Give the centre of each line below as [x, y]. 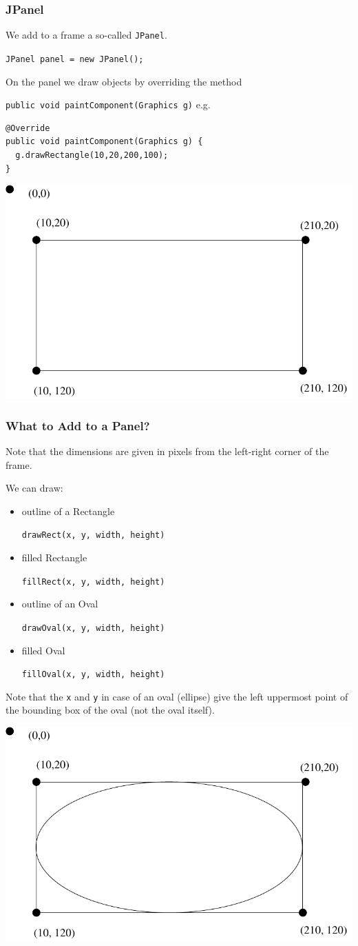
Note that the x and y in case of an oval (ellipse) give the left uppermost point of [177, 696]
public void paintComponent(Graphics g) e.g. [108, 104]
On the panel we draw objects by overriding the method [124, 81]
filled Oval [43, 650]
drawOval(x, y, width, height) [93, 628]
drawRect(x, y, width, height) [93, 535]
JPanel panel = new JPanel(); [75, 59]
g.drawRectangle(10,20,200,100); [92, 155]
